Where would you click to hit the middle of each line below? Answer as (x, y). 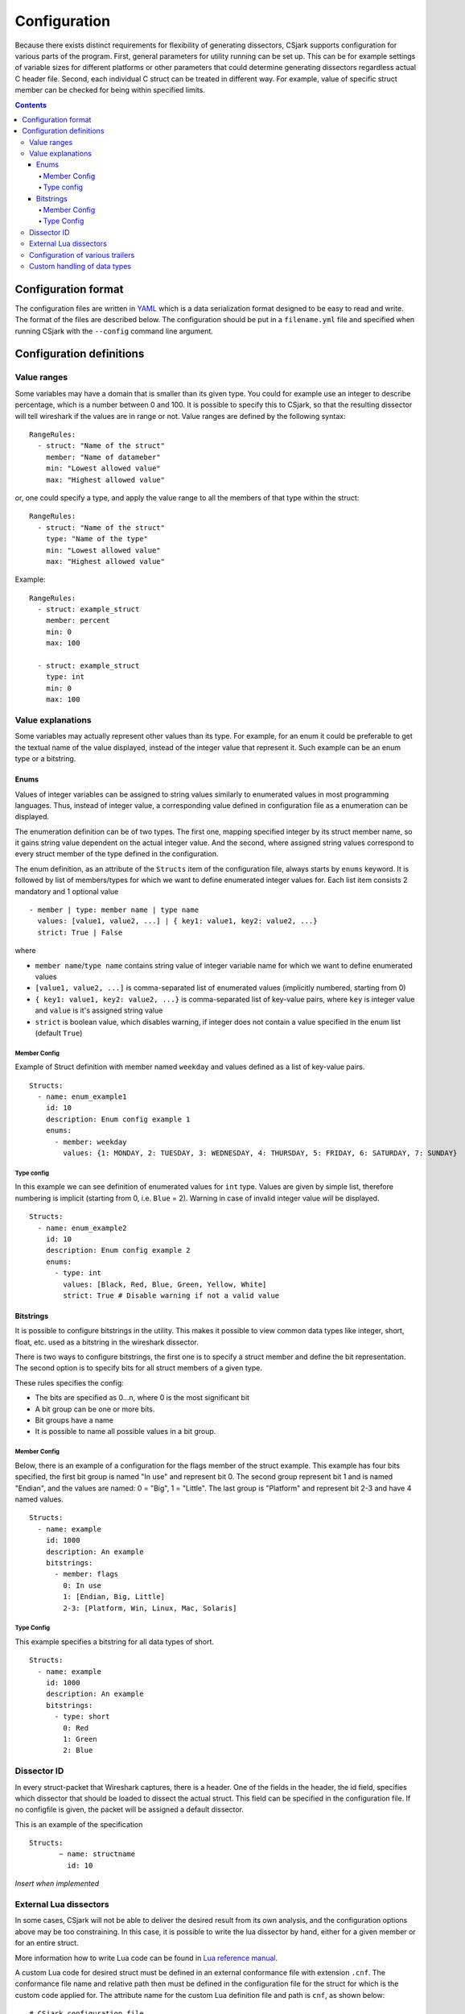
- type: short (82, 1717)
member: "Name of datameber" (103, 457)
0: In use (82, 1585)
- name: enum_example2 (82, 1228)
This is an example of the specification (79, 1824)
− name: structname (97, 1854)
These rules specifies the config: (69, 1382)
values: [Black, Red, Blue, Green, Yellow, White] (165, 1284)
